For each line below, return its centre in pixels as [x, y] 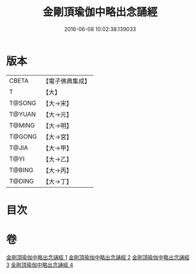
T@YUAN [23, 114]
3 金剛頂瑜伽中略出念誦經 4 [40, 264]
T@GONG [23, 136]
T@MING [22, 125]
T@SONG [23, 103]
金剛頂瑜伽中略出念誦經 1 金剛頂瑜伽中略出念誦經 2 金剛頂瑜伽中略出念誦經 [98, 257]
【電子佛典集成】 [66, 81]
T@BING [21, 170]
